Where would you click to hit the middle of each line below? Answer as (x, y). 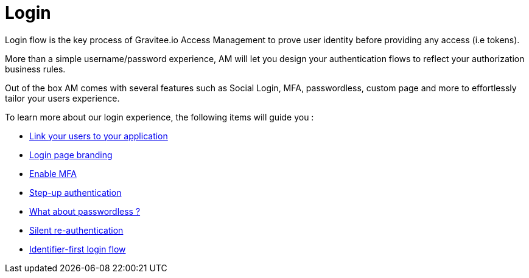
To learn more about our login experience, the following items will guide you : (159, 117)
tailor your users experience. (62, 98)
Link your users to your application (99, 136)
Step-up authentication (75, 192)
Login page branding (71, 155)
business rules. (35, 69)
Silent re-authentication (76, 230)
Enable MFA (53, 173)
